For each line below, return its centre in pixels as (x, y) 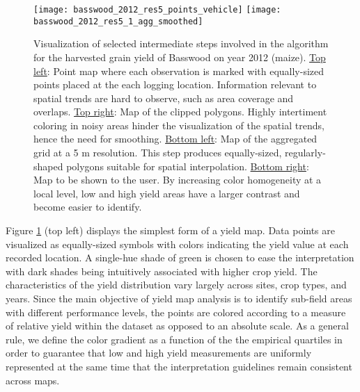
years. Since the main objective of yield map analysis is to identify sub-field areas (179, 298)
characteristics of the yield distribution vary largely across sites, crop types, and (176, 285)
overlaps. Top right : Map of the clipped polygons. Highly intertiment (180, 112)
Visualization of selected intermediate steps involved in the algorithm (181, 43)
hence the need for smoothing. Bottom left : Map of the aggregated (175, 139)
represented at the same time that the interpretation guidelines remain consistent (179, 366)
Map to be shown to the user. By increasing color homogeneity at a (178, 180)
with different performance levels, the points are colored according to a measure (176, 312)
